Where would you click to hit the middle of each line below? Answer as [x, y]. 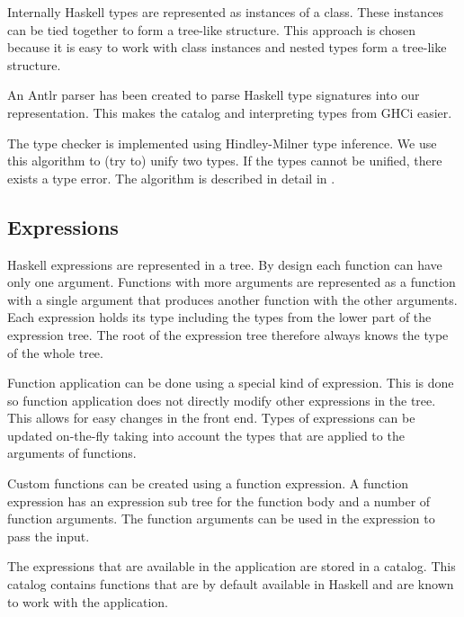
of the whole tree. [55, 352]
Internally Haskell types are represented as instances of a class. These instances [226, 12]
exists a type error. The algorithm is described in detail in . [171, 178]
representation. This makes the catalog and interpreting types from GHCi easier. [230, 112]
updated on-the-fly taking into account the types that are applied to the [206, 435]
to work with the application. [88, 601]
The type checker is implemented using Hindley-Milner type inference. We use [222, 143]
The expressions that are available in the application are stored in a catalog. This [232, 566]
